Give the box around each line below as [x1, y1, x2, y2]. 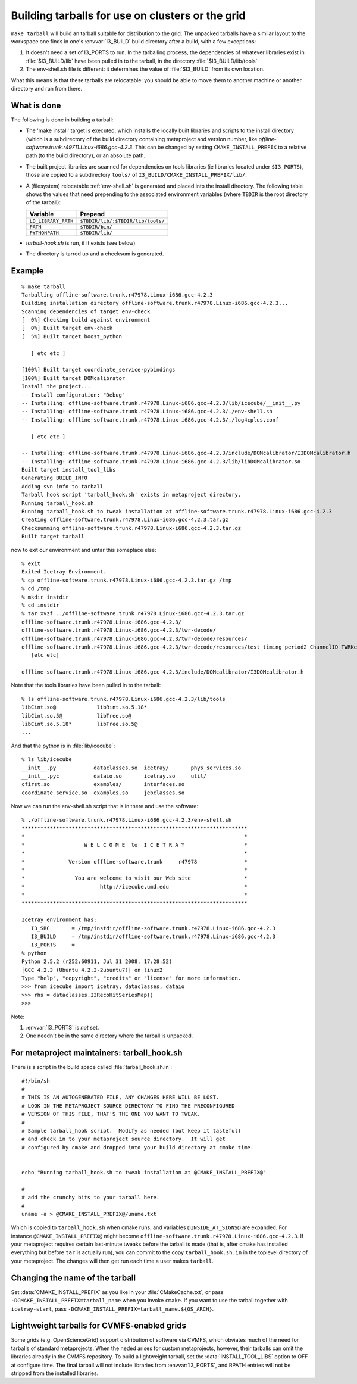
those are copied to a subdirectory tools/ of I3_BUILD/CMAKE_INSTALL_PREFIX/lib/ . [26, 172, 247, 179]
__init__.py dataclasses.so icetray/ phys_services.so [21, 764, 242, 771]
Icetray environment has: [21, 917, 98, 923]
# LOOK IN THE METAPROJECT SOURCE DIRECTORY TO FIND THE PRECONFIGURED [21, 1102, 235, 1109]
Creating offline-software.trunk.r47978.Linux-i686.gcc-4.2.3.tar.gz [21, 516, 229, 523]
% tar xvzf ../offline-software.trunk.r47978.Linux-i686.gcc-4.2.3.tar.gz [21, 610, 245, 617]
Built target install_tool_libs [21, 466, 116, 473]
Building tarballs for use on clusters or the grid [11, 9, 246, 22]
